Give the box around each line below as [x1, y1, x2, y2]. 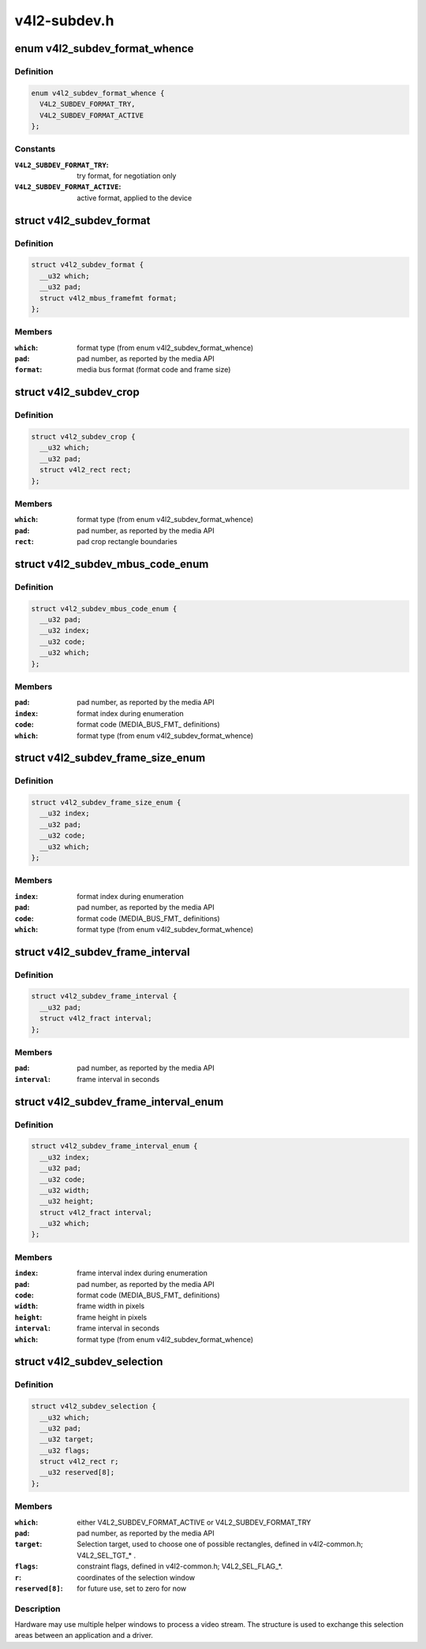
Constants [14, 144, 56, 155]
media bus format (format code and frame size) [77, 365, 231, 375]
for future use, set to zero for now [77, 1584, 187, 1593]
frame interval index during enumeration [77, 1268, 208, 1278]
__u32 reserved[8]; [39, 1468, 115, 1477]
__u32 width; [39, 1185, 90, 1195]
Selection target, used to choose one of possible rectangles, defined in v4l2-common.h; [77, 1539, 363, 1549]
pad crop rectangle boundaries [77, 537, 177, 547]
